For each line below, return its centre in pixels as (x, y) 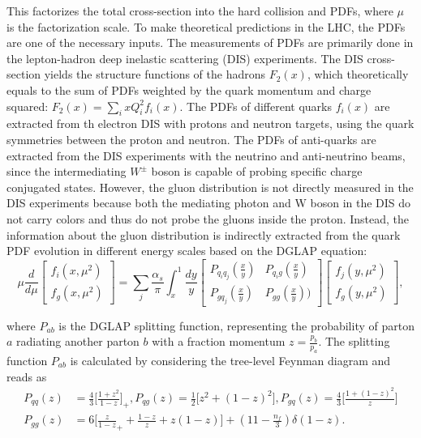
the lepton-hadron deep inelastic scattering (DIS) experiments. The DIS (185, 58)
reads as (27, 376)
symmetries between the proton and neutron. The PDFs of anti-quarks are (191, 139)
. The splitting (354, 341)
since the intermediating (67, 171)
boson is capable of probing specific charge (257, 171)
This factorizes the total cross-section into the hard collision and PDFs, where (200, 11)
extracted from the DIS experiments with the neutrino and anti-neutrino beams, (206, 155)
